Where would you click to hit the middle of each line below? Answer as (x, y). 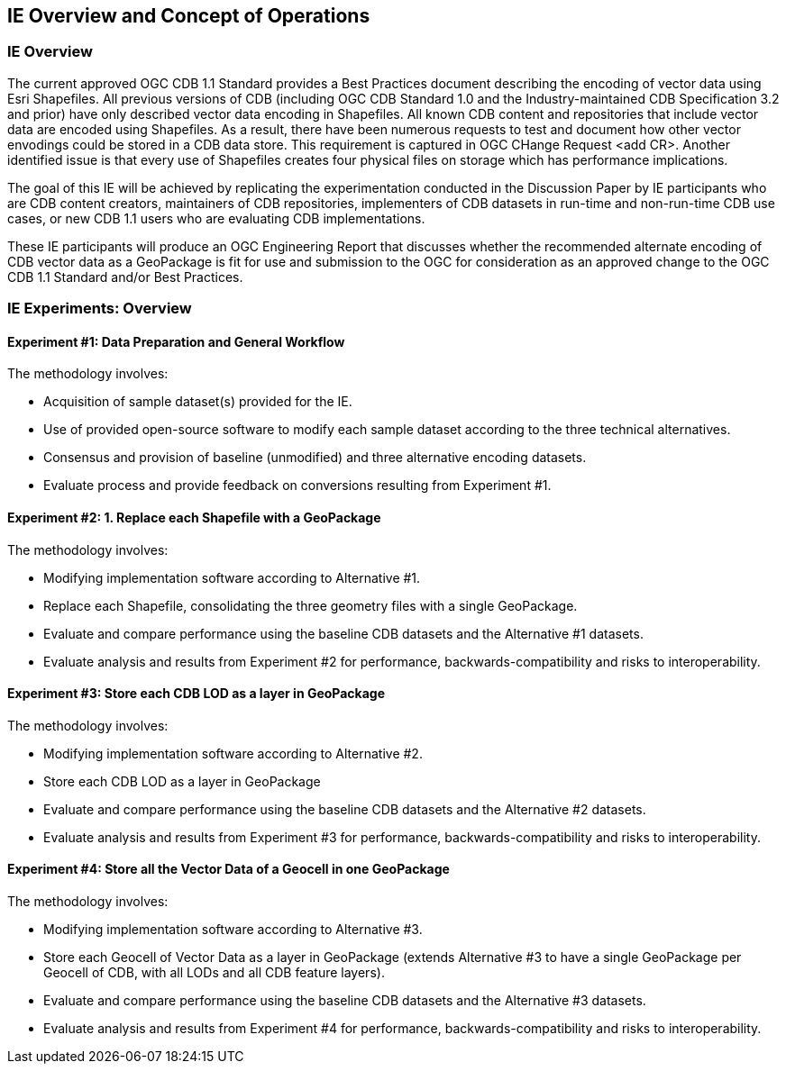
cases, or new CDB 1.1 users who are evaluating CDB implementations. (216, 218)
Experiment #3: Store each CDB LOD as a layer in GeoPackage (196, 694)
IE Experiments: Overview (100, 309)
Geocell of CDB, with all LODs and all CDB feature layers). (214, 973)
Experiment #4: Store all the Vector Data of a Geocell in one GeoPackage (228, 869)
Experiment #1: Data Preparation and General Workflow (176, 341)
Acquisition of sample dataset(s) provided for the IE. (198, 402)
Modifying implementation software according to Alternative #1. (232, 577)
